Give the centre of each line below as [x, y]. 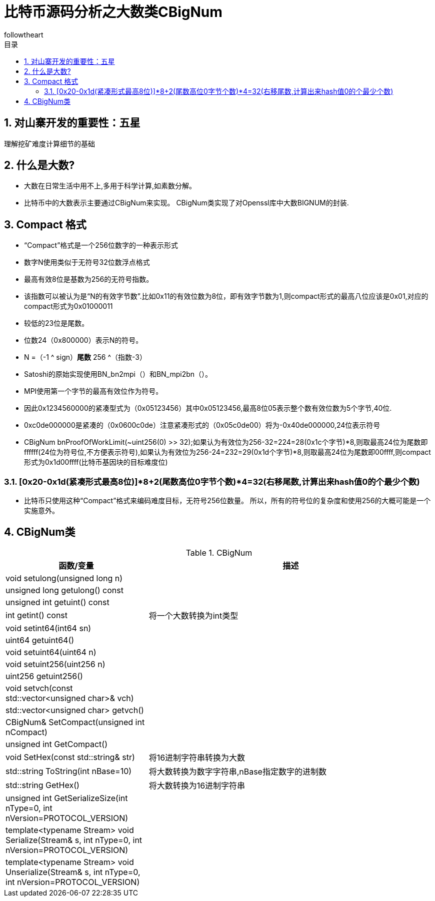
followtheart [24, 34]
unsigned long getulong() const [64, 590]
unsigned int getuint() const [57, 602]
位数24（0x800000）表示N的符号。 [83, 340]
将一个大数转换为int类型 [193, 615]
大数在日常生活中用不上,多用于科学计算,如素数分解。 [110, 186]
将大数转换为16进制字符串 [197, 785]
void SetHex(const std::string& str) [70, 757]
